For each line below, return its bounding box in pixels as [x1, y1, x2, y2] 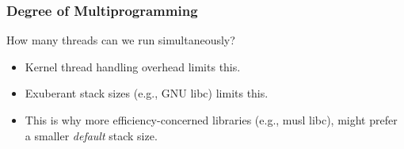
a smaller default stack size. [25, 127, 158, 143]
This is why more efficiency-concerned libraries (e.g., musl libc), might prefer [25, 112, 398, 128]
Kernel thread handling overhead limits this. [25, 58, 241, 74]
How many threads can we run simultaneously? [6, 32, 235, 48]
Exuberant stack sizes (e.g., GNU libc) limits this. [25, 85, 269, 101]
